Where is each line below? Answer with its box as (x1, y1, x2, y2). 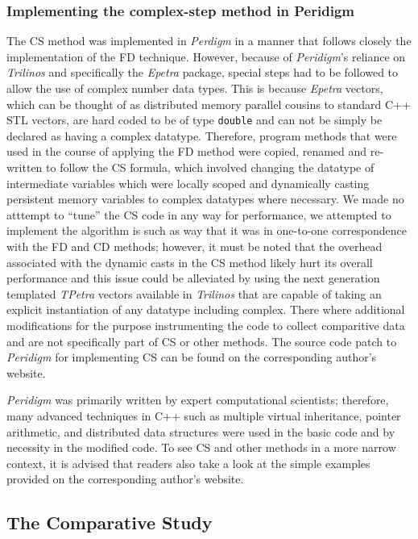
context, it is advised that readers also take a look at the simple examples (6, 454, 370, 471)
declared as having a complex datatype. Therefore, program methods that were (6, 127, 397, 144)
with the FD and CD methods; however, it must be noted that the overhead (6, 238, 383, 254)
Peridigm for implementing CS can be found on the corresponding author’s (6, 349, 377, 366)
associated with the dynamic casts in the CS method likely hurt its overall (6, 253, 373, 270)
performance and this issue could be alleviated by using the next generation (6, 269, 380, 286)
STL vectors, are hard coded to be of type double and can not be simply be (6, 111, 383, 128)
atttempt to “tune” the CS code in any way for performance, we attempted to (6, 206, 391, 223)
